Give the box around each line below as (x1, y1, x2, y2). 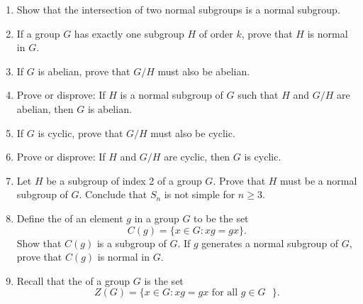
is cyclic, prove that (38, 125, 123, 140)
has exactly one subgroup (74, 26, 184, 40)
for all (211, 288, 238, 298)
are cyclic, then (164, 149, 230, 164)
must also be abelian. (157, 63, 250, 78)
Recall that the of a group (16, 273, 130, 288)
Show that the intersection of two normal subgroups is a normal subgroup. (16, 2, 340, 16)
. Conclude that (79, 187, 147, 202)
